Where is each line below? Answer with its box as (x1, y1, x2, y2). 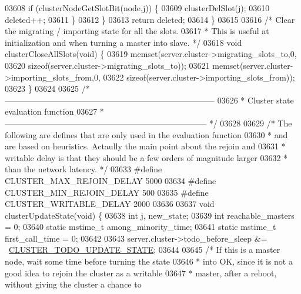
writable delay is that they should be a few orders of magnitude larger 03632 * (5, 151, 288, 163)
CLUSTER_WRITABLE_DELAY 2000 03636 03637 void (5, 198, 215, 210)
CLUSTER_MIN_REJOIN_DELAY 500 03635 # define (5, 186, 209, 198)
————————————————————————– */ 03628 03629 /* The (5, 116, 292, 129)
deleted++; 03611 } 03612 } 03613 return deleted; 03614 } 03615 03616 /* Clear (5, 13, 295, 25)
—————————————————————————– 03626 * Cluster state (5, 93, 294, 106)
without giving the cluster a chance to (5, 278, 142, 290)
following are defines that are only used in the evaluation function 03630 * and (5, 128, 288, 141)
